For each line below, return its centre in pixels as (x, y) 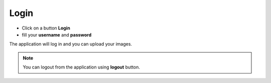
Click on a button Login (46, 28)
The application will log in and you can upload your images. (71, 44)
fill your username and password (57, 34)
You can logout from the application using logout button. (81, 67)
